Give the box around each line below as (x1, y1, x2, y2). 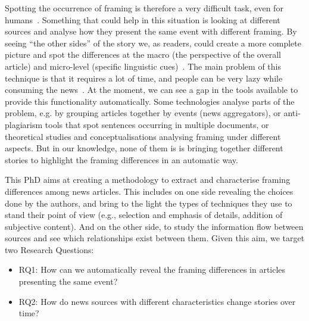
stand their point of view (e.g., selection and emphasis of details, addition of (5, 208, 283, 221)
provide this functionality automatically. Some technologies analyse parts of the (5, 95, 295, 107)
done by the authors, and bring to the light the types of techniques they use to (5, 197, 292, 209)
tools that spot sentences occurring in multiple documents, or (45, 118, 269, 130)
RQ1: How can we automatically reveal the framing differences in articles (18, 263, 286, 276)
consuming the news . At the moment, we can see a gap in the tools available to (5, 83, 298, 96)
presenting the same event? (18, 275, 118, 288)
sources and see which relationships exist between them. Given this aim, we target (5, 232, 305, 244)
